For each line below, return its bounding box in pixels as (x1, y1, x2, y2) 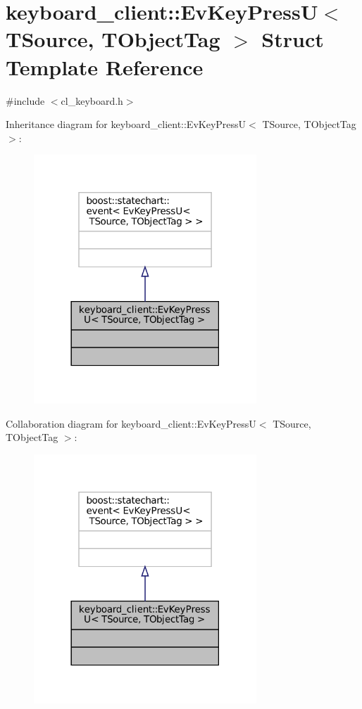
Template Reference (6, 52, 204, 81)
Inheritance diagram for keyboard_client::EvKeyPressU (6, 117, 246, 132)
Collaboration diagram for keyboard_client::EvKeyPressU (6, 416, 256, 430)
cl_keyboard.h (61, 93, 123, 108)
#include (6, 93, 45, 108)
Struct (261, 25, 324, 53)
